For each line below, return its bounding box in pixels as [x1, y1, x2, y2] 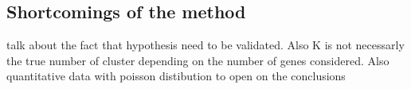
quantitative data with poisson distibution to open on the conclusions [6, 68, 346, 84]
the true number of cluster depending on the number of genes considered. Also [6, 52, 389, 68]
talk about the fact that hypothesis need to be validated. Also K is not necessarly [6, 37, 405, 53]
